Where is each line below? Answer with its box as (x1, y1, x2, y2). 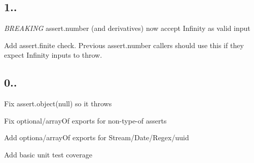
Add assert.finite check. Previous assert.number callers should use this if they (4, 39, 244, 50)
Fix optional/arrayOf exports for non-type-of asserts (4, 115, 167, 126)
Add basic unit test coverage (4, 149, 93, 159)
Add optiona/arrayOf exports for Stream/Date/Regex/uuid (4, 132, 189, 143)
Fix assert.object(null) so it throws (4, 98, 112, 109)
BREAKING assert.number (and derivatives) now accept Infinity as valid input (4, 23, 250, 33)
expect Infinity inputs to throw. (4, 50, 102, 60)
